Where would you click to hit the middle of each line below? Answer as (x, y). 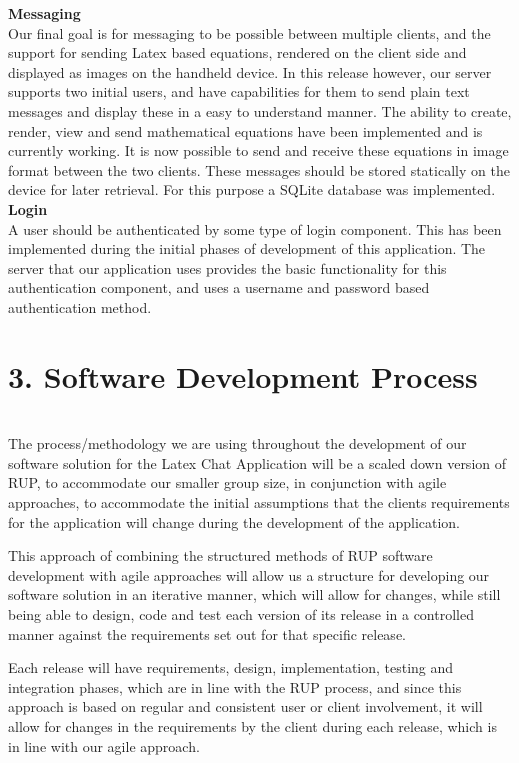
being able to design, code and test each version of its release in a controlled (241, 613)
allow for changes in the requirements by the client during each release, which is (252, 725)
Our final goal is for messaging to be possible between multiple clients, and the (249, 32)
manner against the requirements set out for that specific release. (207, 633)
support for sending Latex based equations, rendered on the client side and (237, 52)
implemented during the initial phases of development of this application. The (247, 248)
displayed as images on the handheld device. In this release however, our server (250, 71)
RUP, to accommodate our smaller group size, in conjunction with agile (227, 482)
